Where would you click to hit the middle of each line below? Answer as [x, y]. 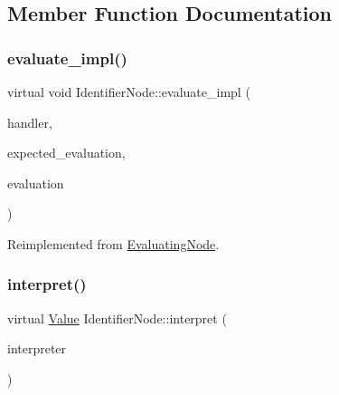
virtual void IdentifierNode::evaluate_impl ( [129, 92]
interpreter [37, 348]
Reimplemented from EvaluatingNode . [113, 243]
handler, [30, 122]
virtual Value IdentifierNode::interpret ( [117, 318]
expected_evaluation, [66, 153]
